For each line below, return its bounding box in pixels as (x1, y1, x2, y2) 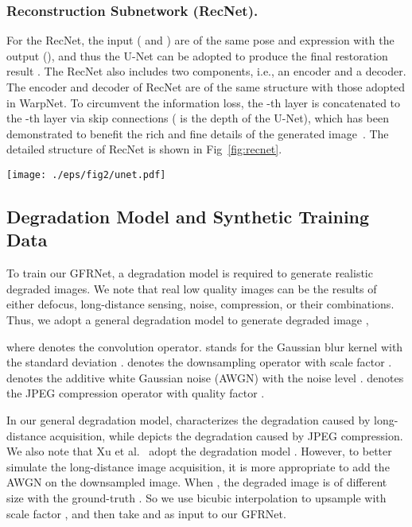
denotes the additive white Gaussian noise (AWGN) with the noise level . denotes (6, 369, 404, 386)
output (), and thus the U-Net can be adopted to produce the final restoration (6, 47, 388, 64)
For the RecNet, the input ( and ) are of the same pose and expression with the (6, 32, 395, 48)
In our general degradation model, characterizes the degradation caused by (6, 411, 371, 428)
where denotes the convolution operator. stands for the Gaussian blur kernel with (6, 338, 403, 355)
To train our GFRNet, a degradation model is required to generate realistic (6, 265, 373, 281)
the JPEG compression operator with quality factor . (6, 385, 265, 401)
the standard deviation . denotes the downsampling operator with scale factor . (6, 354, 392, 370)
